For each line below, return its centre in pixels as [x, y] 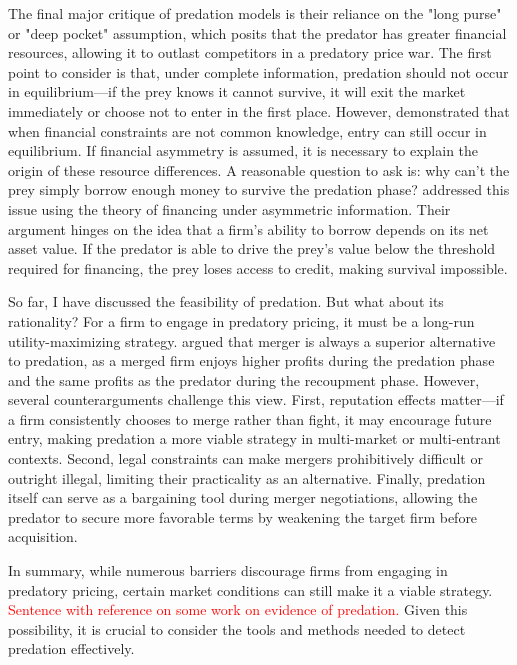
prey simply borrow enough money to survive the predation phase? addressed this [259, 189]
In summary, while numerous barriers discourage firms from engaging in [228, 570]
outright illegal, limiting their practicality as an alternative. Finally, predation [247, 477]
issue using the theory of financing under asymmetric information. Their [229, 208]
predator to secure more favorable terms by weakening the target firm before [243, 516]
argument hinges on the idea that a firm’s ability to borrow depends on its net [248, 228]
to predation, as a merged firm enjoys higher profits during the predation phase [251, 360]
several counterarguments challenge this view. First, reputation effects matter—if [256, 399]
